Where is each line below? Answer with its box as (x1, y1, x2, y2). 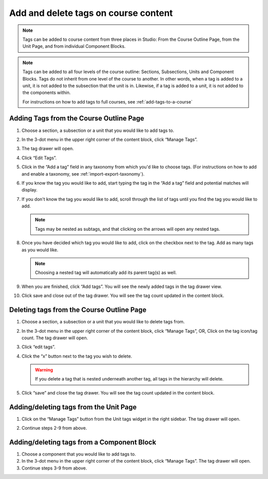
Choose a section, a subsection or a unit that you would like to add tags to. (21, 127, 175, 133)
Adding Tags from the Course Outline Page (9, 114, 144, 123)
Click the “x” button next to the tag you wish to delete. (21, 353, 133, 359)
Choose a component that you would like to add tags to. (21, 451, 136, 457)
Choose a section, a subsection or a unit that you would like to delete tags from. (21, 319, 185, 325)
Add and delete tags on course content (9, 7, 173, 18)
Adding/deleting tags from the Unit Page (9, 403, 137, 411)
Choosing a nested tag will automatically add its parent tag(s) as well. (35, 270, 177, 276)
